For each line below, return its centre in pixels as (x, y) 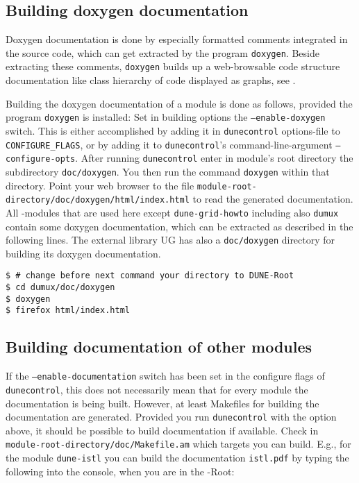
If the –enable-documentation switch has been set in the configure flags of (165, 376)
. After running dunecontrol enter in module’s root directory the (214, 158)
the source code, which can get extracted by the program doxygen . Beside (162, 52)
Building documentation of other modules (159, 347)
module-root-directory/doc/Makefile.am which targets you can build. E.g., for (178, 444)
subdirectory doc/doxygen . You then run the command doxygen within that (168, 171)
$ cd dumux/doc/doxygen (60, 288)
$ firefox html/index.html (68, 311)
